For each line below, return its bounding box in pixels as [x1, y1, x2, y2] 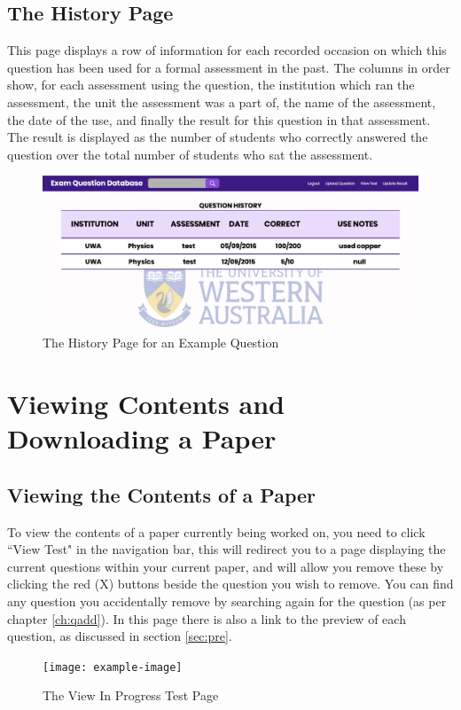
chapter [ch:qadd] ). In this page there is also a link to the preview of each [7, 609, 406, 628]
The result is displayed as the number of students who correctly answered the [7, 128, 428, 146]
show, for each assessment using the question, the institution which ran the [7, 75, 415, 94]
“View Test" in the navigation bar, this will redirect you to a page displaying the [7, 540, 446, 558]
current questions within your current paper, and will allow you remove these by [7, 557, 444, 575]
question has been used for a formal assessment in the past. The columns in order [7, 58, 450, 76]
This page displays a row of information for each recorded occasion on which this [7, 41, 447, 59]
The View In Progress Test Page [43, 686, 219, 705]
